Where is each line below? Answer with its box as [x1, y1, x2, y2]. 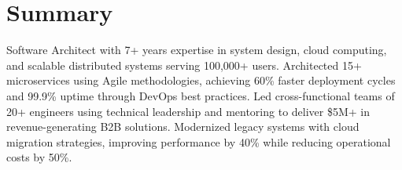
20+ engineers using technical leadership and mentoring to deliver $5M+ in [6, 103, 371, 119]
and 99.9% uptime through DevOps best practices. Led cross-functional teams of [6, 87, 395, 103]
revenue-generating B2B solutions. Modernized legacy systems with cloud [6, 118, 360, 135]
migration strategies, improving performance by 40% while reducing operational [6, 133, 391, 150]
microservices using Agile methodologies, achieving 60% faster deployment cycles [6, 72, 396, 89]
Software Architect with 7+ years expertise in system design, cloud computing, [6, 42, 387, 58]
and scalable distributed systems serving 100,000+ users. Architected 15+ [6, 56, 362, 73]
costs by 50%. [6, 149, 72, 165]
